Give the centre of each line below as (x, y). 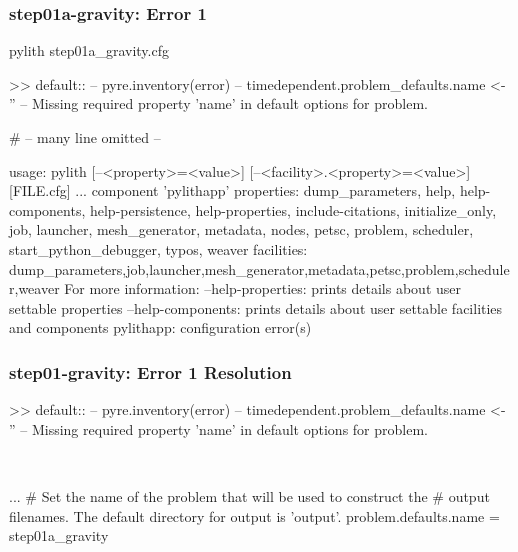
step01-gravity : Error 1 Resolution (150, 371)
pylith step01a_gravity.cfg (89, 50)
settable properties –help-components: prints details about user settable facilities (256, 307)
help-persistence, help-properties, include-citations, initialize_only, (293, 209)
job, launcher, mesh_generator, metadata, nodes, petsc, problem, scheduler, (241, 229)
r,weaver (34, 288)
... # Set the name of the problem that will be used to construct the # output (249, 495)
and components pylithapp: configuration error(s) (160, 327)
